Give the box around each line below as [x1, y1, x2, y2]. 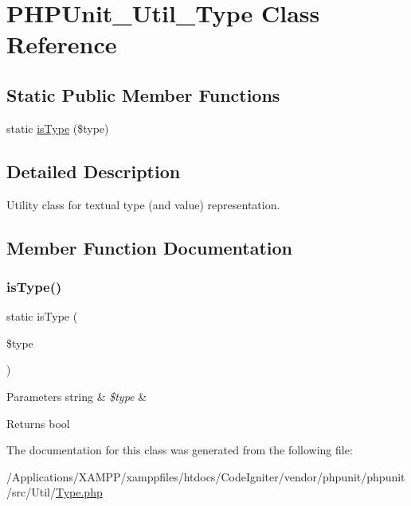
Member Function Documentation [6, 235, 293, 259]
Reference [6, 28, 117, 60]
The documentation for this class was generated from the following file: [6, 442, 353, 458]
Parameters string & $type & [6, 387, 147, 404]
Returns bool [6, 415, 70, 431]
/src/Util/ [6, 484, 56, 500]
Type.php [55, 484, 103, 500]
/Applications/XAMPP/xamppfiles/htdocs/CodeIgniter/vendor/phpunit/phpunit [6, 468, 405, 485]
